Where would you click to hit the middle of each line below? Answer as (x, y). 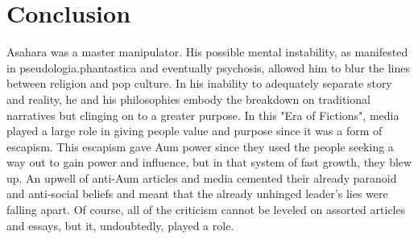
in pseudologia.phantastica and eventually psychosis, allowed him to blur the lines (209, 67)
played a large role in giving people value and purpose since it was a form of (195, 131)
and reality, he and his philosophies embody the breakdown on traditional (188, 99)
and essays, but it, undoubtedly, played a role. (120, 225)
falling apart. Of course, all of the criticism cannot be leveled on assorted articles (206, 210)
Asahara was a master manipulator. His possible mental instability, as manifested (207, 52)
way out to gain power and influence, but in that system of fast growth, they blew (209, 162)
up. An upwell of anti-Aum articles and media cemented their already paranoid (202, 177)
